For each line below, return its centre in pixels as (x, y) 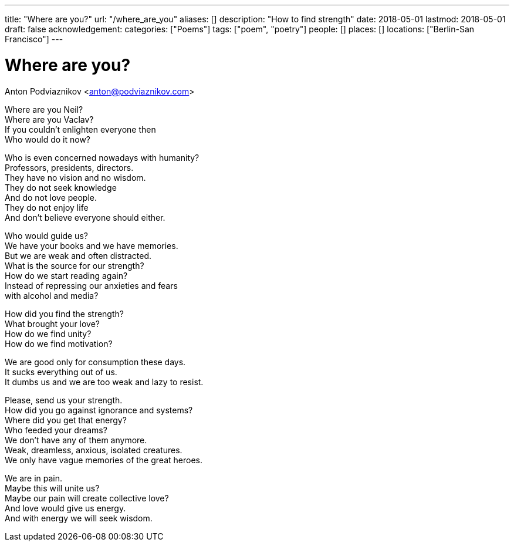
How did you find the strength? (64, 314)
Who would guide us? (46, 235)
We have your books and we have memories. (92, 245)
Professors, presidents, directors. (69, 167)
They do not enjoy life (47, 207)
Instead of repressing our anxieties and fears (91, 285)
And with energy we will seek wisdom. (79, 518)
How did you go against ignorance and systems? (99, 410)
